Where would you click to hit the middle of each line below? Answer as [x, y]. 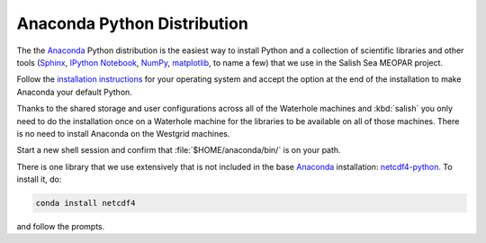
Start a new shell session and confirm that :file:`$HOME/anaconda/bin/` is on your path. [179, 150]
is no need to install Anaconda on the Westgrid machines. [123, 133]
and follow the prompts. [61, 227]
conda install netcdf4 [85, 203]
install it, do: [39, 179]
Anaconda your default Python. [74, 92]
